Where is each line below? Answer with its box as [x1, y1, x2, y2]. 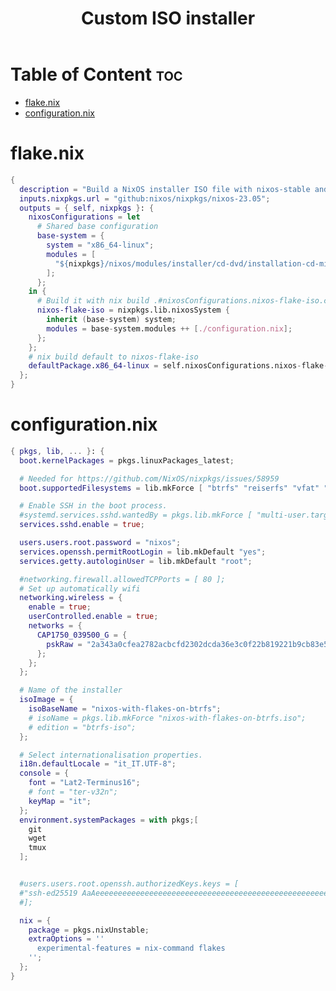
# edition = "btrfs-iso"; [28, 722, 137, 732]
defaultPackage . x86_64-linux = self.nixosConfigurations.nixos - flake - [28, 361, 329, 371]
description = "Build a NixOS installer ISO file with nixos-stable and [19, 184, 329, 194]
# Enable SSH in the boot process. [19, 501, 168, 511]
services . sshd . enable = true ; [19, 520, 145, 530]
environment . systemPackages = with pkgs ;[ [19, 815, 199, 825]
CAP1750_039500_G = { [36, 630, 128, 640]
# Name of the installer [19, 685, 123, 696]
